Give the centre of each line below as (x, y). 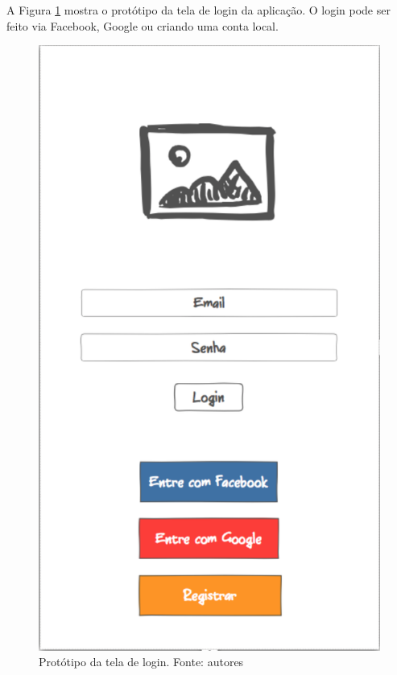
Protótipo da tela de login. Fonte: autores (141, 662)
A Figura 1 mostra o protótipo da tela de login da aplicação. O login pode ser (198, 10)
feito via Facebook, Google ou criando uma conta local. (143, 25)
